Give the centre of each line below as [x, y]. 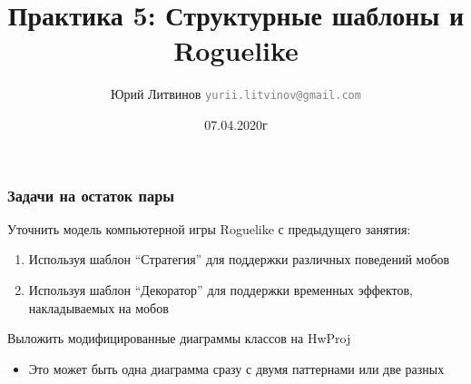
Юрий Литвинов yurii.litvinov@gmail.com [236, 94]
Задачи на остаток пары [91, 195]
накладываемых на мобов [98, 307]
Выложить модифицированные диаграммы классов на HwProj [179, 338]
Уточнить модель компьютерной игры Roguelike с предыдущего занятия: [209, 228]
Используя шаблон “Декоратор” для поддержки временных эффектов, [221, 290]
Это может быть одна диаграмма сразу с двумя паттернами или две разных [236, 368]
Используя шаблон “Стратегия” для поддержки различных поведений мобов [239, 259]
